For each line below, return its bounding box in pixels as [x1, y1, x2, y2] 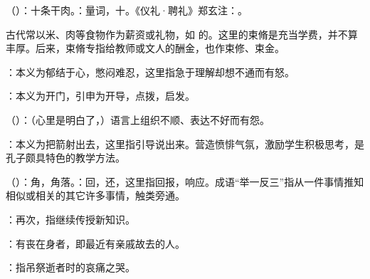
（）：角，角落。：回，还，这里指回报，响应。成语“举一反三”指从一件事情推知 [6, 174, 364, 189]
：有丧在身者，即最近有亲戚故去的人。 [6, 236, 185, 251]
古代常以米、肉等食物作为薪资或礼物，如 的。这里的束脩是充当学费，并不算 [6, 26, 358, 41]
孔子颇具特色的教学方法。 [6, 150, 125, 165]
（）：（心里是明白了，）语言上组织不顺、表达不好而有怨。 [6, 112, 270, 127]
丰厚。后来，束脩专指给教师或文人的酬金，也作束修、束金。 [6, 41, 285, 56]
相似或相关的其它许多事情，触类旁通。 [6, 188, 185, 203]
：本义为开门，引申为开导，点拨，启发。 [6, 88, 195, 103]
